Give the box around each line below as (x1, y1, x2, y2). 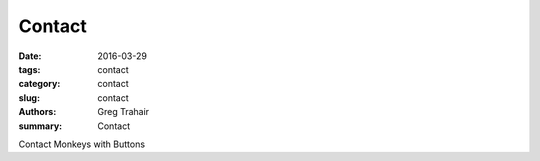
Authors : (18, 106, 57, 118)
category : (18, 78, 61, 90)
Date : (18, 50, 42, 62)
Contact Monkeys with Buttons (18, 138, 145, 150)
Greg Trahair (97, 106, 150, 118)
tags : (18, 63, 41, 75)
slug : (18, 91, 40, 104)
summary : (18, 120, 63, 132)
